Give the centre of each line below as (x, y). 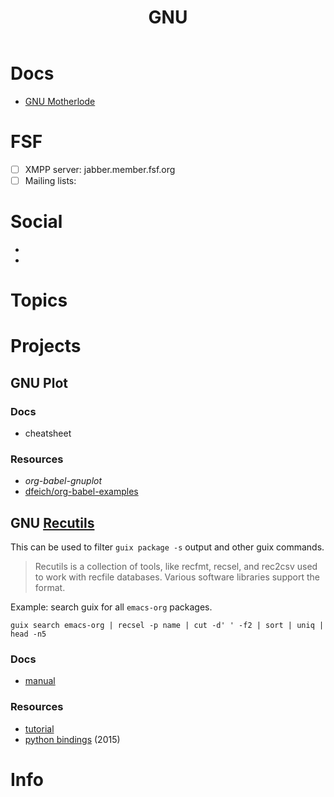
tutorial (39, 728)
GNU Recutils (52, 522)
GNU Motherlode (60, 101)
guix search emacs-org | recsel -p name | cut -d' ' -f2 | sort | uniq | (167, 626)
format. (50, 588)
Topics (39, 300)
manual (40, 681)
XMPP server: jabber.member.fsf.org (100, 169)
